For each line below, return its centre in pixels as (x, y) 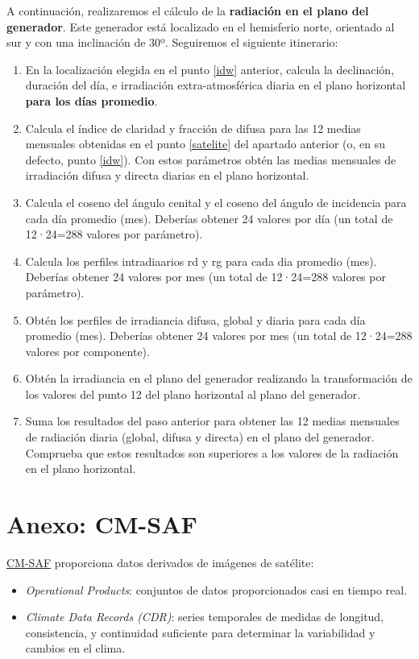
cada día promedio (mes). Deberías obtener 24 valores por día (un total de (209, 218)
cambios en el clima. (75, 648)
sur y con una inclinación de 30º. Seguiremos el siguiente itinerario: (172, 42)
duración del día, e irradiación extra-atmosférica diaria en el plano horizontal (216, 85)
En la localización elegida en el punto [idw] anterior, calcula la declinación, (210, 69)
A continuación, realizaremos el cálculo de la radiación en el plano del (188, 10)
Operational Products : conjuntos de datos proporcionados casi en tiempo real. (216, 589)
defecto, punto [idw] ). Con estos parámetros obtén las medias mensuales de (211, 159)
